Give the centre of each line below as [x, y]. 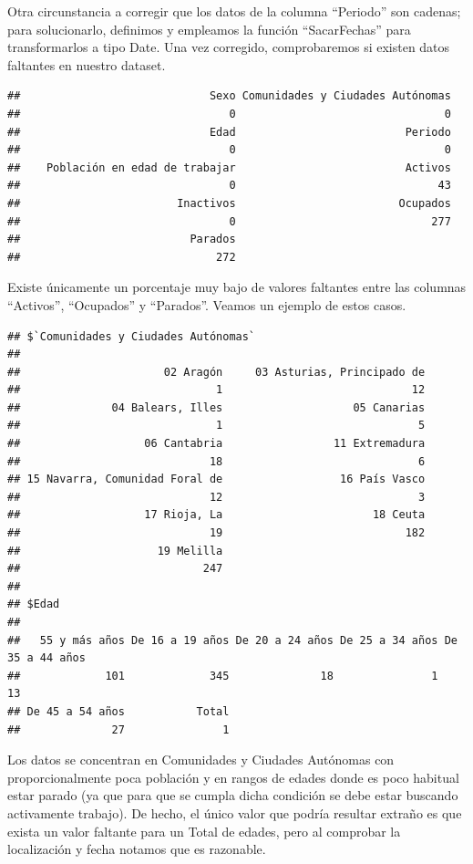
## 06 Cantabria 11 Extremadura [216, 444]
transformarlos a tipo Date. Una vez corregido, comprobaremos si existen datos [229, 47]
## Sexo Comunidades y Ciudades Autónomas [229, 96]
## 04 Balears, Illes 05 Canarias [216, 407]
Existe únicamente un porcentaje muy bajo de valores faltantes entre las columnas [237, 287]
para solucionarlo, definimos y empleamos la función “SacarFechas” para [209, 29]
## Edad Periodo [229, 132]
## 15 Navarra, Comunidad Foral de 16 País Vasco [216, 479]
